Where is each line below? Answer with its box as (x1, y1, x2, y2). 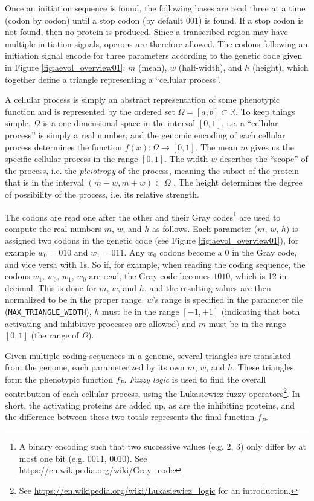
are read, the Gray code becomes (89, 270, 211, 282)
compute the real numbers (5, 222, 101, 234)
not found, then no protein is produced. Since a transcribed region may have (5, 25, 288, 38)
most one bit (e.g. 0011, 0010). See (19, 451, 147, 464)
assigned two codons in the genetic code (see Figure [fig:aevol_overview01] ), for (5, 234, 299, 247)
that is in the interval (5, 176, 84, 189)
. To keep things (235, 105, 295, 117)
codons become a (159, 245, 222, 258)
